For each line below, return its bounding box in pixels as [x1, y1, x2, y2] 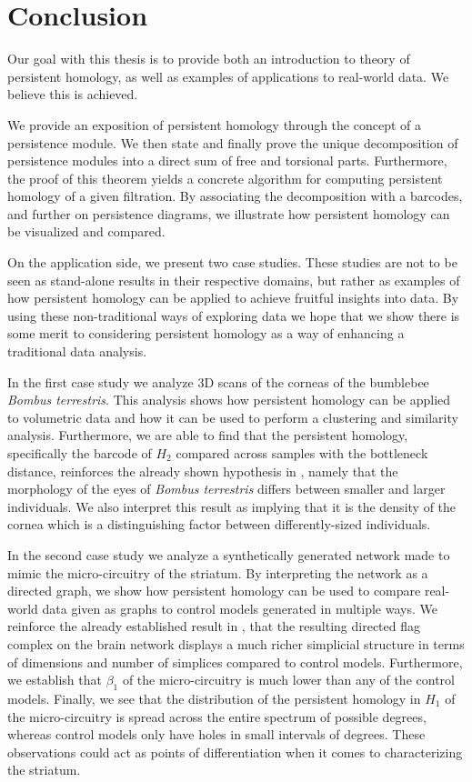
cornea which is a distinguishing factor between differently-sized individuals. [7, 515, 431, 534]
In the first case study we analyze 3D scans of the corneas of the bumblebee [7, 372, 429, 391]
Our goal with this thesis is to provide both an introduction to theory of [7, 49, 410, 68]
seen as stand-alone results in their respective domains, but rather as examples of [7, 270, 460, 289]
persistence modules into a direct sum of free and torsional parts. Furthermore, [7, 151, 447, 170]
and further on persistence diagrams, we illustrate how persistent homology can [7, 204, 450, 223]
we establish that [7, 670, 102, 689]
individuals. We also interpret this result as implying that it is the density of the [7, 496, 457, 516]
